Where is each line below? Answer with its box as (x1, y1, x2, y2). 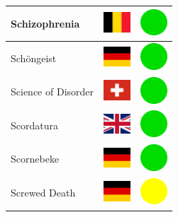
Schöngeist (11, 50, 57, 65)
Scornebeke (11, 151, 60, 166)
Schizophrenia (11, 16, 80, 30)
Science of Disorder (11, 84, 94, 99)
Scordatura (11, 117, 58, 132)
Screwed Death (11, 185, 76, 200)
